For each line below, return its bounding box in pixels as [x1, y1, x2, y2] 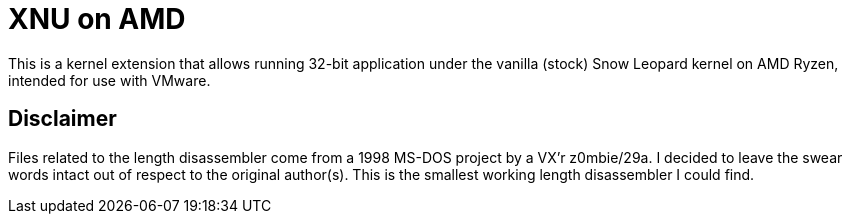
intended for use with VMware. [8, 71, 211, 89]
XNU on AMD [8, 2, 186, 36]
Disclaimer [8, 106, 117, 132]
